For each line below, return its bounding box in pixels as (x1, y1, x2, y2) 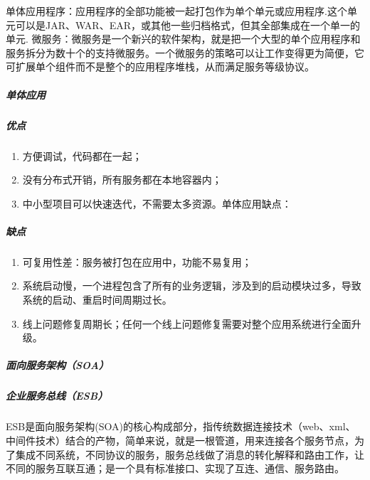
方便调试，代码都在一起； (22, 148, 142, 163)
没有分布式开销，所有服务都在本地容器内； (22, 172, 222, 187)
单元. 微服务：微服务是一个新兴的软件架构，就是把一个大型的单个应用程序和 (6, 31, 361, 46)
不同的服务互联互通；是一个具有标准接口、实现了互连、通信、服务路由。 (6, 461, 344, 476)
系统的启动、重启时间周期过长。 (22, 292, 172, 307)
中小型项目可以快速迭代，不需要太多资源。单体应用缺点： (22, 196, 292, 210)
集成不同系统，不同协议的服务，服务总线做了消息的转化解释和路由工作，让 (15, 447, 364, 462)
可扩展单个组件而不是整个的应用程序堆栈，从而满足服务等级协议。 (6, 59, 314, 74)
